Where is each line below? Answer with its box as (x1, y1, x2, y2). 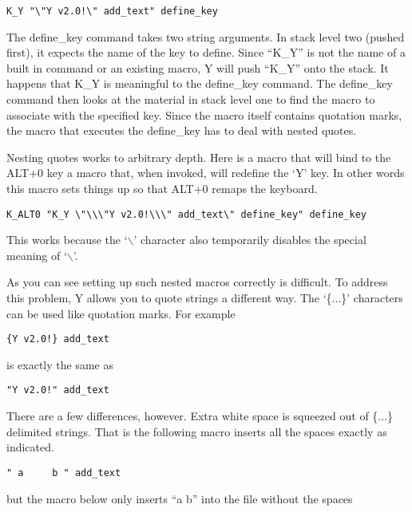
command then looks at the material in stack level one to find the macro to (6, 91, 375, 108)
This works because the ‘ (6, 231, 128, 248)
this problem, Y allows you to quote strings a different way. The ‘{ (6, 289, 332, 306)
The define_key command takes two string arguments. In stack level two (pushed (6, 28, 405, 45)
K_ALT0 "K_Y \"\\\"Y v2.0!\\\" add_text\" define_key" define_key (6, 208, 367, 220)
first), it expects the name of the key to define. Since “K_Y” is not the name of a (6, 44, 406, 61)
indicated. (6, 439, 54, 455)
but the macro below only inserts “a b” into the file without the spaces (6, 490, 353, 506)
